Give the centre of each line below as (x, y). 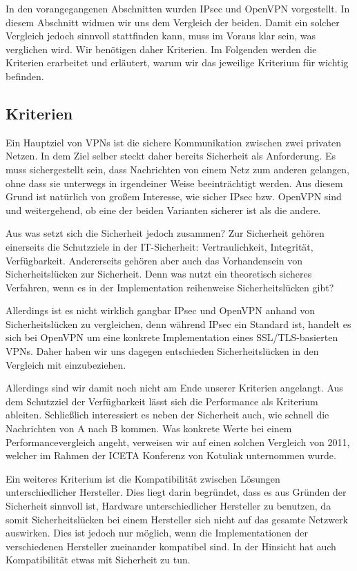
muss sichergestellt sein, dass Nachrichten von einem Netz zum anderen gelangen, (177, 169)
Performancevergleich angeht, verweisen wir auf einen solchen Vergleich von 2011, (178, 442)
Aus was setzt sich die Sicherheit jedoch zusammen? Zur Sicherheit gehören (165, 233)
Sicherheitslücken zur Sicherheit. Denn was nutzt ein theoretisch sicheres (159, 274)
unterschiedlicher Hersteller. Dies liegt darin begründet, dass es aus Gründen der (176, 492)
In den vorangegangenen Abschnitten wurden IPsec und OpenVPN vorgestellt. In (178, 8)
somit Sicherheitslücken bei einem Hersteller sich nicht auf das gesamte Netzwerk (177, 519)
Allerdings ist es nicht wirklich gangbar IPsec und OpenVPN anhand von (161, 310)
